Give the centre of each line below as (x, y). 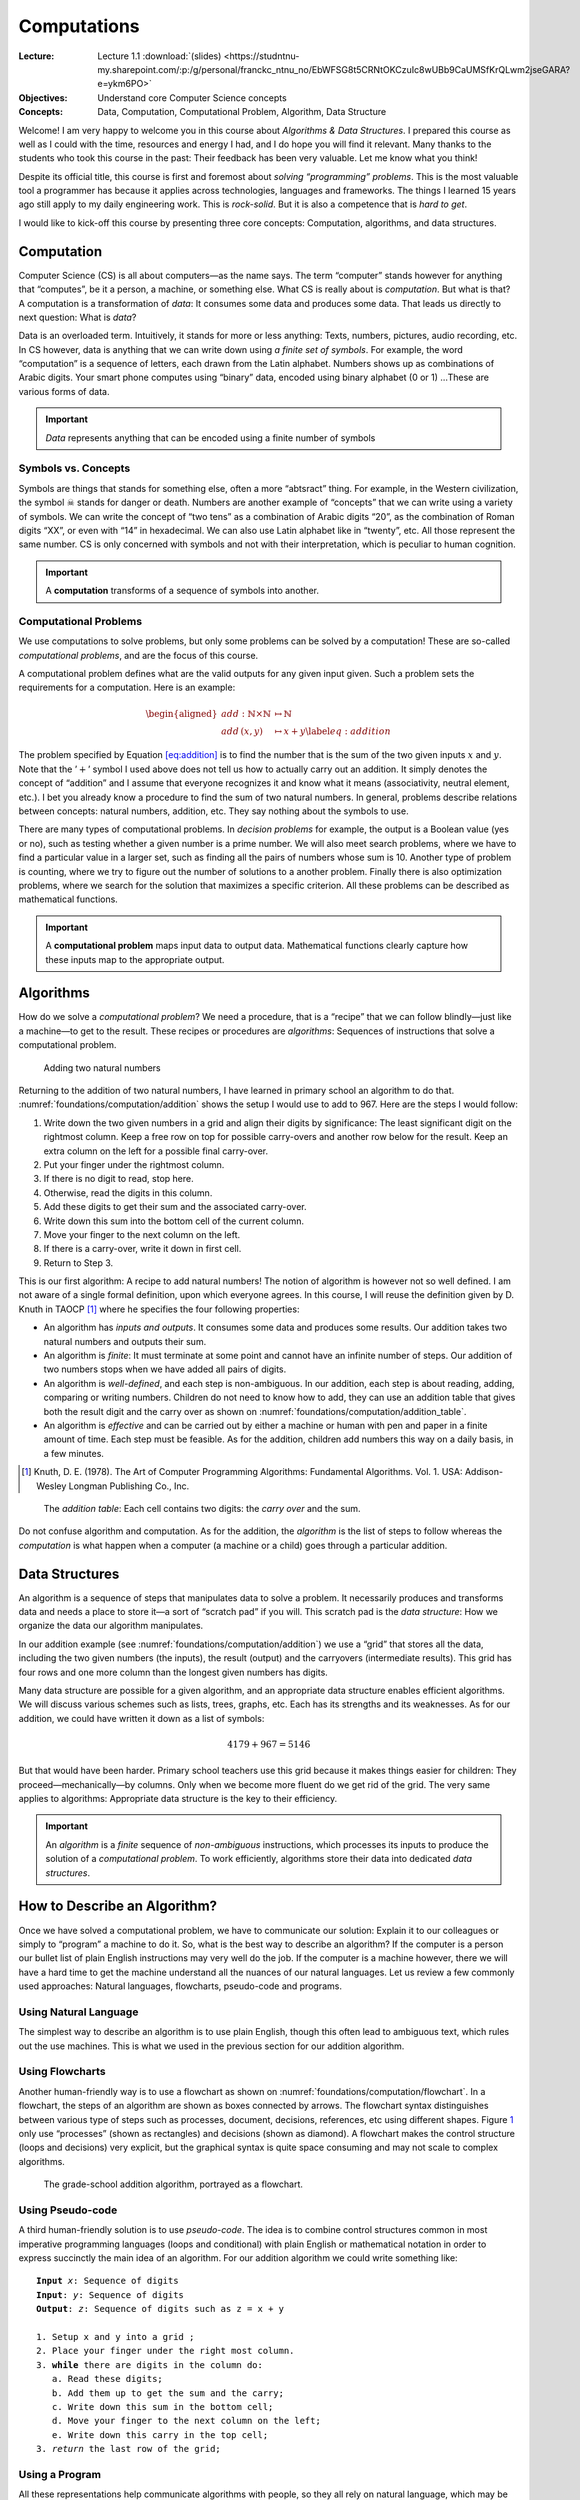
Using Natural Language (78, 2012)
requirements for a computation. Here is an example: (127, 687)
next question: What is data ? (77, 317)
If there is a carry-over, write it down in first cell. (142, 1249)
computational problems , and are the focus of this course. (138, 655)
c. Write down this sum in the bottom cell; (162, 2406)
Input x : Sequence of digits (107, 2281)
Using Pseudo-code (68, 2210)
